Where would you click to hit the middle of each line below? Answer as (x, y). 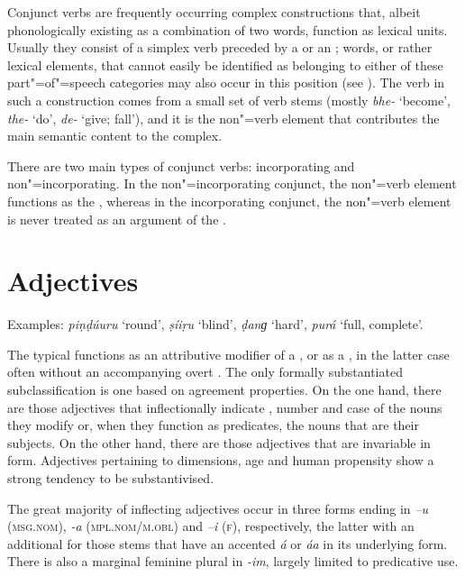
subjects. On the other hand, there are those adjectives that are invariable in (219, 442)
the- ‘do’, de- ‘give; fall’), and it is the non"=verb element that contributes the (223, 118)
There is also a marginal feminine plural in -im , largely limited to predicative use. (233, 561)
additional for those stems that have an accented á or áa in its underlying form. (228, 543)
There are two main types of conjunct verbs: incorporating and (181, 165)
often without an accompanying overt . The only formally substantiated (205, 372)
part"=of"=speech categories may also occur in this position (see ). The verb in (226, 82)
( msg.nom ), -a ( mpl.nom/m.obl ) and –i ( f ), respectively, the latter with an (211, 526)
